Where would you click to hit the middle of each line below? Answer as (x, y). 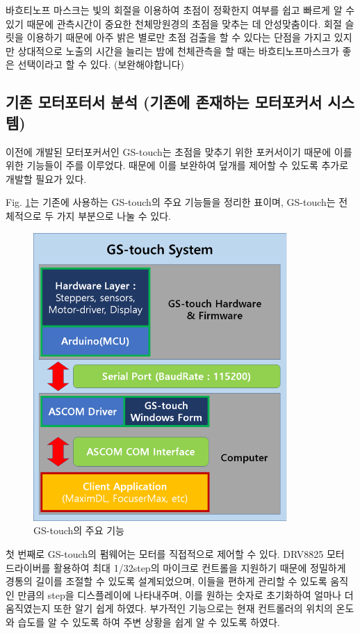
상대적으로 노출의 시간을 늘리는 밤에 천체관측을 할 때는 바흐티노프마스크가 (178, 50)
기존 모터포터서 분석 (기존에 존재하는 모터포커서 (164, 102)
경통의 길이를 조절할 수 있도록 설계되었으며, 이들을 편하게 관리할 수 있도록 (166, 581)
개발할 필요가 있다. (46, 178)
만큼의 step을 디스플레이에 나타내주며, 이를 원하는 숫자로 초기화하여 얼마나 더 (186, 594)
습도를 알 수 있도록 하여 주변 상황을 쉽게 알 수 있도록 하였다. (149, 622)
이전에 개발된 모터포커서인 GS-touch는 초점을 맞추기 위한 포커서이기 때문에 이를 (179, 151)
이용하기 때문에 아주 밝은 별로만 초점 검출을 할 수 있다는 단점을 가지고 (179, 37)
